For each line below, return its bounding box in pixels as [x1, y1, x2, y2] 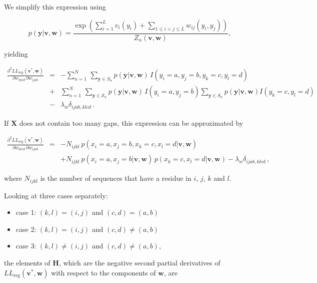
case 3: [15, 240, 36, 251]
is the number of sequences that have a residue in [40, 173, 191, 183]
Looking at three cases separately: [4, 190, 108, 200]
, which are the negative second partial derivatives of [58, 257, 220, 268]
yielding [4, 48, 28, 59]
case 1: [15, 207, 36, 217]
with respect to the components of [51, 267, 156, 277]
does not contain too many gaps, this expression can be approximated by [19, 117, 243, 128]
